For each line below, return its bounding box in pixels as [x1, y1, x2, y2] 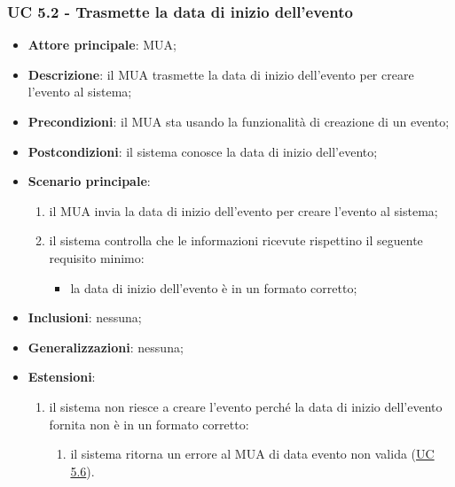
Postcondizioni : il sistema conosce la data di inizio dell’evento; [27, 142, 378, 160]
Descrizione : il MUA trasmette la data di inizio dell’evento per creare [27, 65, 414, 83]
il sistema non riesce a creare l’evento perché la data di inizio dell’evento [49, 397, 443, 415]
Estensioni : [27, 367, 96, 386]
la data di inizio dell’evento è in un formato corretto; [70, 278, 357, 297]
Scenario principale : [27, 172, 151, 190]
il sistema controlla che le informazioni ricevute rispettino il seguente [49, 231, 423, 250]
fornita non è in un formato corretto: [49, 414, 249, 433]
